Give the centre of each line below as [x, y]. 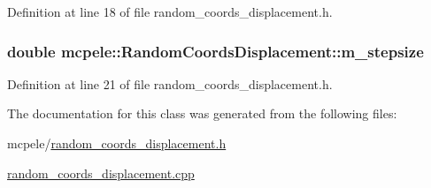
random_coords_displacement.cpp [101, 173]
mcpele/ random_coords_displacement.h [117, 143]
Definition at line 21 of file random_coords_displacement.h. [170, 83]
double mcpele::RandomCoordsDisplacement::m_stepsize [215, 51]
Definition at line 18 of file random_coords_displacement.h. [170, 11]
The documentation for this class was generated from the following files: [202, 113]
